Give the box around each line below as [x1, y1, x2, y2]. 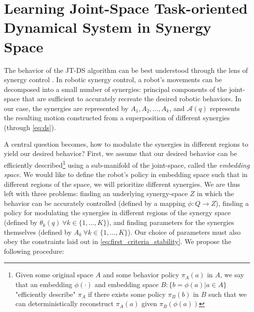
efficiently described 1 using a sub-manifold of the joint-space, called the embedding [4, 158, 250, 170]
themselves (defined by [4, 226, 72, 237]
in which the [196, 188, 234, 199]
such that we [208, 289, 247, 299]
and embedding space [94, 279, 159, 290]
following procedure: [4, 245, 64, 256]
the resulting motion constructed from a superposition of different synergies [4, 112, 230, 123]
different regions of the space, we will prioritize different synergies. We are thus [4, 178, 240, 189]
